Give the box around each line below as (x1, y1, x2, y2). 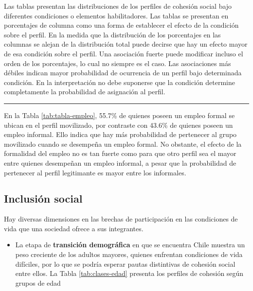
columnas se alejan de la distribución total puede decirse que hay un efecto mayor (4, 39, 248, 49)
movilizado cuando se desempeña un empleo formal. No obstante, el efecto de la (4, 138, 242, 149)
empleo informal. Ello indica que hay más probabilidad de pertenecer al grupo (4, 129, 237, 139)
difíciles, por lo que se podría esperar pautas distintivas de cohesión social (15, 258, 235, 269)
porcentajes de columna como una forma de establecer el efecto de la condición (4, 20, 239, 30)
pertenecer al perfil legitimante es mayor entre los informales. (4, 167, 186, 177)
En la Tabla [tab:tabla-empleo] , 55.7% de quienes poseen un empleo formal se (4, 110, 235, 120)
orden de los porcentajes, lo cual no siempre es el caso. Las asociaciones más (4, 58, 231, 68)
